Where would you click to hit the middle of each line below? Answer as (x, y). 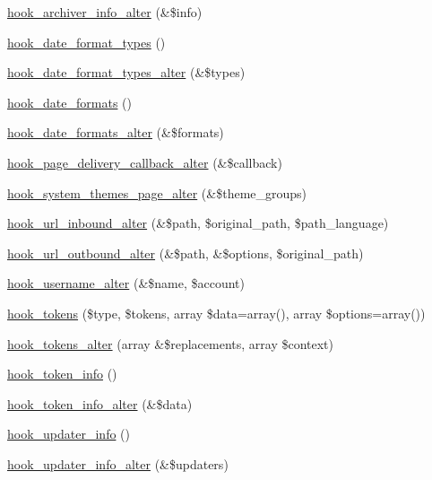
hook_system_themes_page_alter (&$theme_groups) (157, 192)
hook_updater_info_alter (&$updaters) (118, 463)
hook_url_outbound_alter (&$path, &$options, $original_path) (186, 253)
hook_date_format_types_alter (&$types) (126, 72)
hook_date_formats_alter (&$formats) (116, 132)
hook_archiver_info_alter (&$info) (105, 12)
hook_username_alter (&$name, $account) (126, 283)
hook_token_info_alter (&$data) (100, 403)
